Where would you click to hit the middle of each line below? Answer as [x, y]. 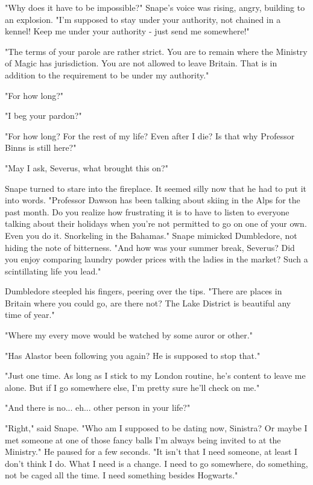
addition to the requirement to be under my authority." [107, 74]
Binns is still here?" [41, 147]
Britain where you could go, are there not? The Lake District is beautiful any [148, 303]
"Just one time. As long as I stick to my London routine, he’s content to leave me [155, 376]
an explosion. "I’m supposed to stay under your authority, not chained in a [143, 19]
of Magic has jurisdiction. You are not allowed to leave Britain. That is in [141, 63]
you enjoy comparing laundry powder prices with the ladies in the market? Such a [156, 259]
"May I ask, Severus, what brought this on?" [87, 167]
